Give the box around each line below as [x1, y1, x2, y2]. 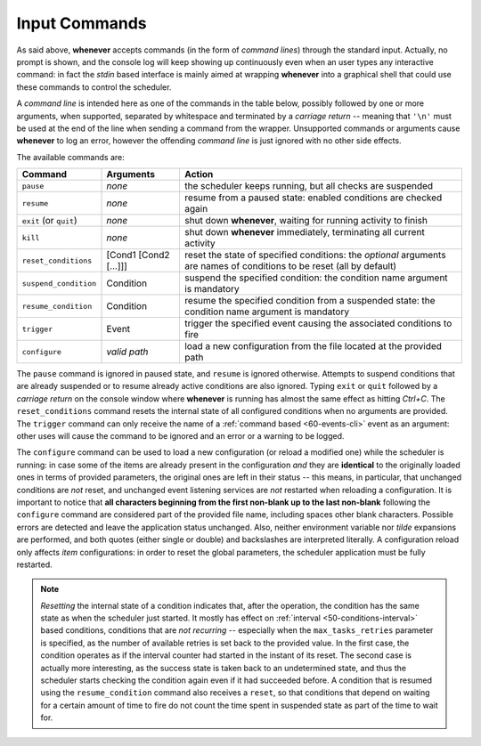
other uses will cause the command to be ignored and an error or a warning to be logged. [16, 431, 345, 442]
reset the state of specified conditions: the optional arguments [183, 249, 446, 262]
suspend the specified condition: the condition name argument [183, 272, 449, 284]
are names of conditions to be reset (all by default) [183, 260, 396, 272]
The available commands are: [16, 151, 125, 162]
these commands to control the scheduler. [16, 81, 172, 93]
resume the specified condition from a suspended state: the [183, 295, 436, 307]
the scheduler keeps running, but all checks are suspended [183, 180, 434, 192]
